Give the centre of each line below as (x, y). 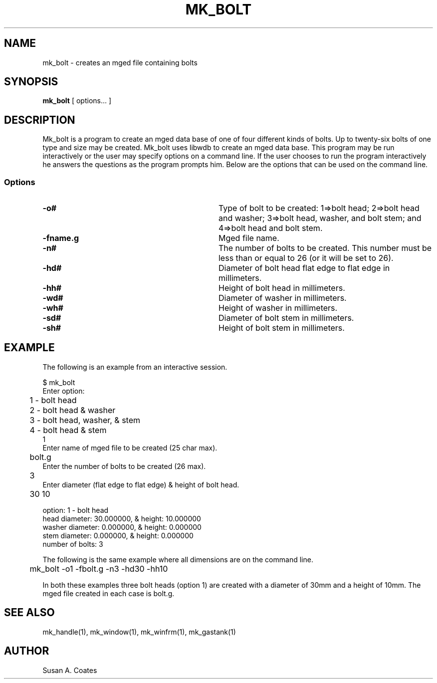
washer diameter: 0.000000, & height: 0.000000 (122, 527)
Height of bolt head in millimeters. (282, 288)
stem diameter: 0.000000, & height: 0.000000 (118, 535)
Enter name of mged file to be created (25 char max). (130, 448)
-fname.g (61, 238)
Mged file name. (249, 238)
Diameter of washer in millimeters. (282, 298)
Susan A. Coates (70, 670)
